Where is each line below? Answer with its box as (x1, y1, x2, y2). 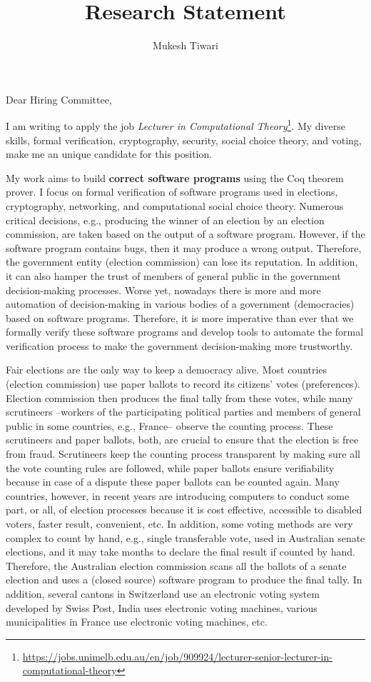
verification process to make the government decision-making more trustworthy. (6, 338, 353, 353)
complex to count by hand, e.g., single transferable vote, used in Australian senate (6, 530, 365, 545)
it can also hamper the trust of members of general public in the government (6, 268, 341, 283)
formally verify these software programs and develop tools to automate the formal (6, 324, 364, 339)
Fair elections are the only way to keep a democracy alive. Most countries (6, 362, 327, 377)
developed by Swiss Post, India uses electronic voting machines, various (6, 600, 317, 615)
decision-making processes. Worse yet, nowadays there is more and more (6, 282, 321, 297)
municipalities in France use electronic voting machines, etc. (6, 614, 268, 629)
